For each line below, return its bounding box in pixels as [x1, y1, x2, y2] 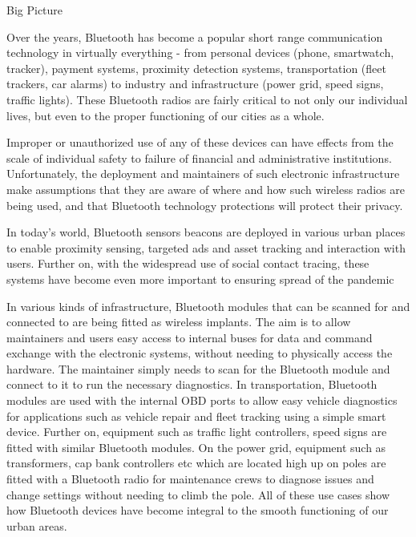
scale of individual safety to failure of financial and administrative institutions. [6, 149, 392, 166]
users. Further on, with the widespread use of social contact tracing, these [6, 255, 370, 272]
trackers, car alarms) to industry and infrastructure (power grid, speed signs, [6, 75, 384, 92]
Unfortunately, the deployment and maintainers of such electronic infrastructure [6, 165, 400, 182]
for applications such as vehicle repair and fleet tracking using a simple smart [6, 407, 386, 424]
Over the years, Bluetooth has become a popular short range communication [6, 28, 383, 45]
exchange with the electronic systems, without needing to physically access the [6, 345, 393, 361]
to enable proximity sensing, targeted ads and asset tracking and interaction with [6, 239, 406, 256]
